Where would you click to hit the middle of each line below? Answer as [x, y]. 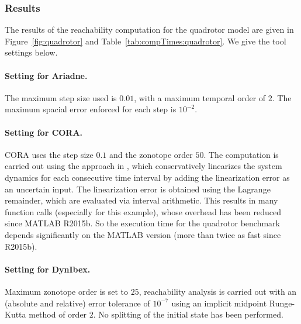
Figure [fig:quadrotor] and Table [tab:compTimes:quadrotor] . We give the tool [146, 41]
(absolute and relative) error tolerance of [77, 303]
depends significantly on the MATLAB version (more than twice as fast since [143, 234]
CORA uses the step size [49, 154]
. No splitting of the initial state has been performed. [188, 314]
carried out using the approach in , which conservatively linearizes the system [143, 166]
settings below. [31, 52]
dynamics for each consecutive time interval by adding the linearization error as [147, 177]
